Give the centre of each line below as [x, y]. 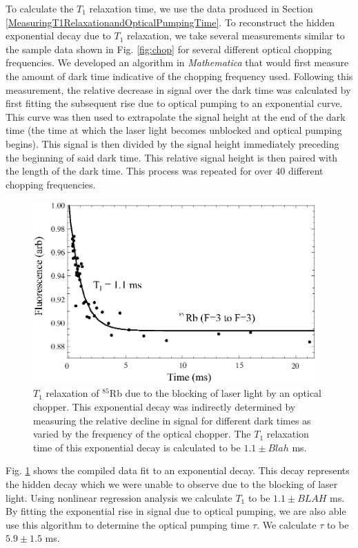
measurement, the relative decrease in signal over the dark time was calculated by [178, 89]
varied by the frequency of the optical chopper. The [142, 434]
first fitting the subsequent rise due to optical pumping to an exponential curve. [174, 103]
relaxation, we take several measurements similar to [236, 36]
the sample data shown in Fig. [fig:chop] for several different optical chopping [169, 49]
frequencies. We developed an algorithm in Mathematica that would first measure [177, 62]
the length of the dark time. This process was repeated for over [139, 171]
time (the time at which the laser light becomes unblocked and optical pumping [174, 130]
